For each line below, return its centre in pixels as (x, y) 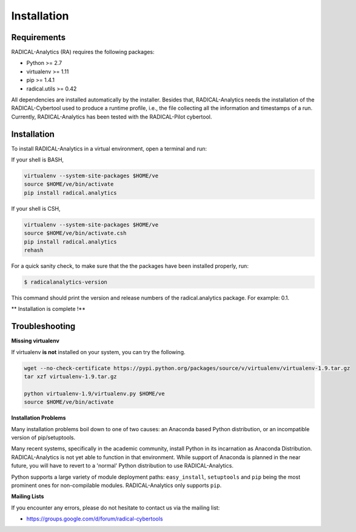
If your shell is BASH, (37, 160)
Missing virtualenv (35, 341)
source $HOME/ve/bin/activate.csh (75, 233)
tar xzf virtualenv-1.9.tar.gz (71, 377)
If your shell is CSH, (36, 208)
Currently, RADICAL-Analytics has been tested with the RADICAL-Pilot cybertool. (112, 117)
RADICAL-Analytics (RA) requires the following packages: (83, 52)
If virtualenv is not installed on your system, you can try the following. (98, 352)
